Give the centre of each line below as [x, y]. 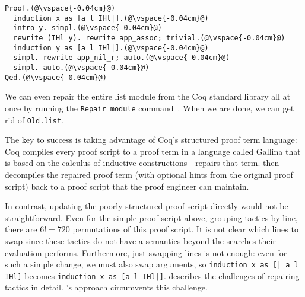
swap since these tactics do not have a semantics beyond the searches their [140, 240]
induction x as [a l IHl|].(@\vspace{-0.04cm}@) [111, 18]
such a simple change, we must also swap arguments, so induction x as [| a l [152, 264]
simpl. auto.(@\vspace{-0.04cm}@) [81, 67]
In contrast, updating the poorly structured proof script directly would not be [147, 206]
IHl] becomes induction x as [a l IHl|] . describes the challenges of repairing [152, 275]
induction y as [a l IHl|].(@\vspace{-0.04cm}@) [111, 48]
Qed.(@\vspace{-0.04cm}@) [56, 77]
